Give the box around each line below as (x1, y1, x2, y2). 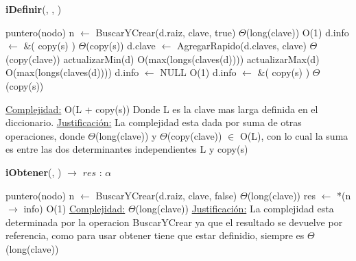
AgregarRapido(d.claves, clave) (176, 38, 307, 53)
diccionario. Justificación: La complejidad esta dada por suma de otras (5, 115, 302, 129)
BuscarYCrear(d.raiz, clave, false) (95, 188, 237, 202)
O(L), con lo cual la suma (239, 128, 348, 142)
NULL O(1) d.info (160, 65, 237, 79)
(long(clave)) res (247, 188, 316, 202)
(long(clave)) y (95, 128, 157, 142)
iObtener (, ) (5, 164, 62, 179)
